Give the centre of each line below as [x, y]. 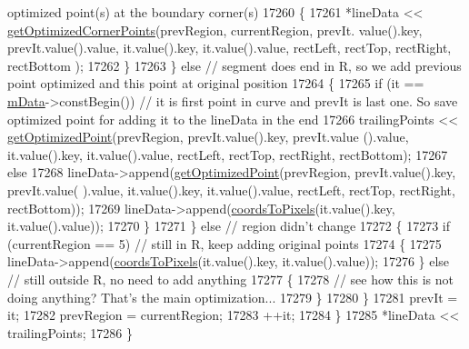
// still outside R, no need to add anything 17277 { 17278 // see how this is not [230, 279]
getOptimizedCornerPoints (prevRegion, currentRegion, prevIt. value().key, [215, 30]
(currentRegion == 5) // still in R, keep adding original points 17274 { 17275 [225, 243]
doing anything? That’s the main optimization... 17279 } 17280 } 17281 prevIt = [233, 297]
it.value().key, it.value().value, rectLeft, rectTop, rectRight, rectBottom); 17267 [228, 154]
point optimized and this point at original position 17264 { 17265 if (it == [216, 83]
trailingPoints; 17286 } [70, 332]
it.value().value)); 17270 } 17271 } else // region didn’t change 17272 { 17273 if [229, 226]
